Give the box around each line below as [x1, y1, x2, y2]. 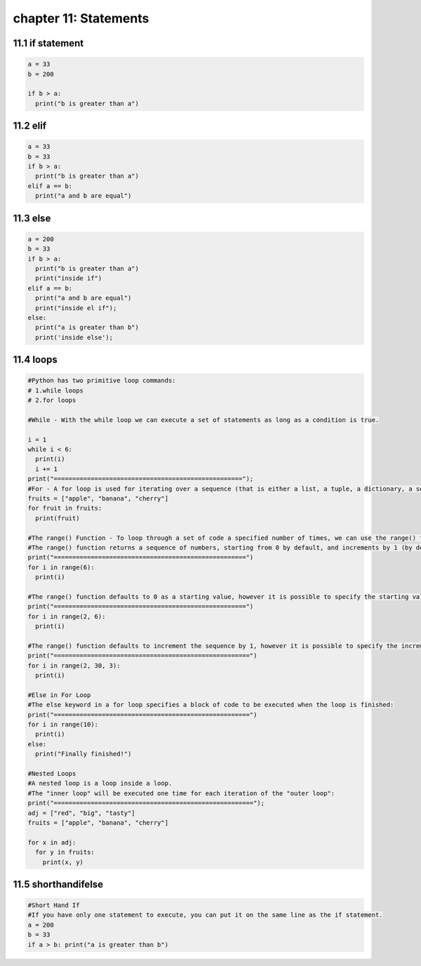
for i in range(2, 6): [27, 612, 106, 621]
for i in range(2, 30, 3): [27, 661, 121, 670]
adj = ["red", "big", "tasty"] [27, 809, 136, 817]
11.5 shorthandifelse [13, 878, 104, 890]
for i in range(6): [27, 563, 95, 571]
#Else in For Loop [27, 691, 91, 699]
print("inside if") [35, 274, 102, 282]
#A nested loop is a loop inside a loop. [27, 779, 173, 788]
